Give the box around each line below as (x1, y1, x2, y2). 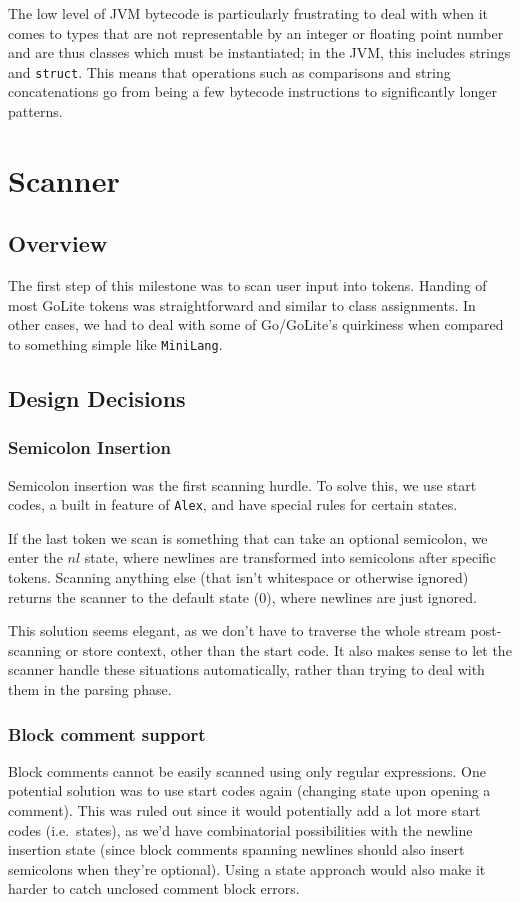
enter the (8, 547, 63, 568)
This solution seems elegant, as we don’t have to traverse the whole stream (8, 620, 466, 641)
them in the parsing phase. (8, 679, 172, 700)
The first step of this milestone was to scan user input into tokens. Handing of (8, 275, 487, 296)
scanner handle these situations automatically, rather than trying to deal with (8, 659, 485, 680)
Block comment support (8, 721, 206, 746)
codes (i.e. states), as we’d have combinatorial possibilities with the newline (8, 819, 473, 840)
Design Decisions (8, 383, 186, 414)
